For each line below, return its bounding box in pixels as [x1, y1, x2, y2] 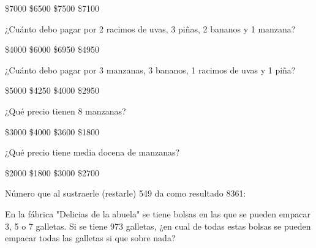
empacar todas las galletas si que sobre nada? [5, 231, 176, 244]
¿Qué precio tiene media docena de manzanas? [5, 146, 180, 159]
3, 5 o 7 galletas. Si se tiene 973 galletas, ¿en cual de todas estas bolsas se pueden [5, 219, 311, 232]
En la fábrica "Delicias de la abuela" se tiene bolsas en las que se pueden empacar [5, 207, 311, 220]
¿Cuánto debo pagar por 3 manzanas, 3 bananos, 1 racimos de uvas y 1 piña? [5, 63, 296, 76]
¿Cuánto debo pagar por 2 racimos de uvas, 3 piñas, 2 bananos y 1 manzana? [5, 22, 296, 35]
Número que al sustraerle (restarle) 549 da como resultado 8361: [5, 187, 246, 200]
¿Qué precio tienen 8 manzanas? [5, 104, 126, 117]
